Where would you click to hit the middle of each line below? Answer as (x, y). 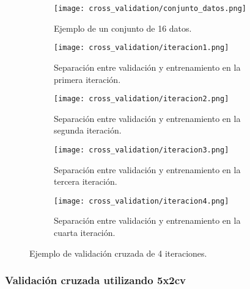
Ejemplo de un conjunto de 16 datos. (123, 28)
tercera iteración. (86, 181)
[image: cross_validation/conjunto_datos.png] (150, 9)
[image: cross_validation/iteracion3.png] (142, 150)
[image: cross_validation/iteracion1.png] (142, 48)
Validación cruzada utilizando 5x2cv (96, 280)
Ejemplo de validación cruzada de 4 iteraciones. (118, 253)
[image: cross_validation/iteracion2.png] (142, 99)
